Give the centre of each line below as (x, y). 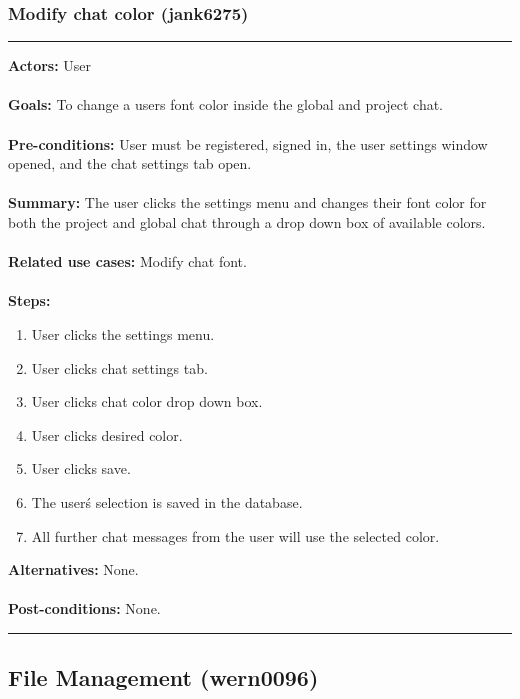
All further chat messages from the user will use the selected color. (235, 535)
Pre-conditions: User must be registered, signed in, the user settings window (248, 143)
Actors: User (50, 65)
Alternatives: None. (73, 569)
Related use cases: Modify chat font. (127, 261)
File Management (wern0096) (163, 677)
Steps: (29, 300)
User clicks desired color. (107, 434)
